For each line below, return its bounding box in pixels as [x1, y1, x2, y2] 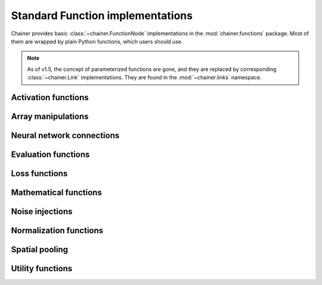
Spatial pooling [11, 244, 69, 255]
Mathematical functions [11, 188, 103, 197]
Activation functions [11, 92, 89, 103]
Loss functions [11, 168, 68, 178]
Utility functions [11, 264, 73, 274]
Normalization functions [11, 225, 104, 236]
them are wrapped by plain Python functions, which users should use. [11, 38, 183, 45]
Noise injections [11, 206, 73, 217]
